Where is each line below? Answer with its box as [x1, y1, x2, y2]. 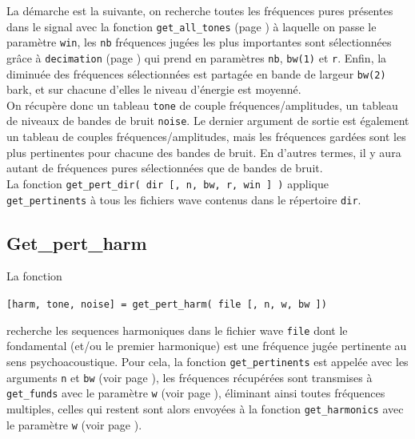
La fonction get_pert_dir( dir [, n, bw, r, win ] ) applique [6, 175, 329, 191]
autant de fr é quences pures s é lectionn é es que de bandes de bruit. [6, 159, 323, 176]
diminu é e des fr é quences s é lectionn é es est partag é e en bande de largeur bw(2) [6, 65, 386, 82]
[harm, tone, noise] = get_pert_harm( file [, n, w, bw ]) [6, 299, 327, 311]
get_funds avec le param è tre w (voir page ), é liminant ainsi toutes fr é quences [6, 385, 385, 401]
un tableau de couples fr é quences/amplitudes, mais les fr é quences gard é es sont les [6, 128, 406, 145]
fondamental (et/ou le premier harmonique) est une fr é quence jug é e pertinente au [6, 337, 407, 354]
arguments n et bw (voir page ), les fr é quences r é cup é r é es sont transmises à [6, 369, 373, 385]
